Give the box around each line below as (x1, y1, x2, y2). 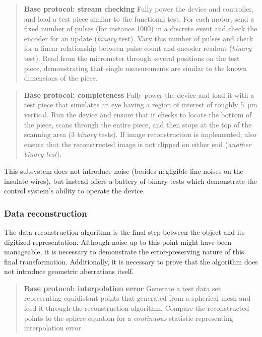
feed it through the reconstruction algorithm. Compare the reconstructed (24, 303, 249, 313)
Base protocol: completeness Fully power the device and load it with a (24, 89, 254, 100)
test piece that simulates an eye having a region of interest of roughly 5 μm (24, 99, 257, 110)
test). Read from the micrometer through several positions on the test (24, 52, 240, 63)
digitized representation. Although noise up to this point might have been (4, 236, 232, 247)
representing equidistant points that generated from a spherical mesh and (24, 293, 251, 303)
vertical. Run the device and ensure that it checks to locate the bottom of (24, 109, 252, 119)
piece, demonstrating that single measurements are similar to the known (24, 62, 247, 73)
